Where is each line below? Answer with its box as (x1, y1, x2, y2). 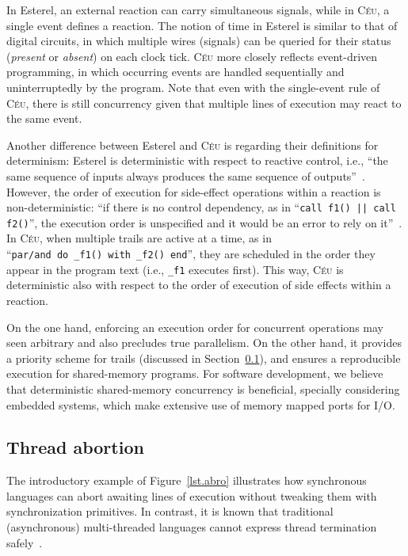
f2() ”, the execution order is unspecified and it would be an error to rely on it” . (6, 214, 402, 230)
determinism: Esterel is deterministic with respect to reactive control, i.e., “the (6, 152, 388, 169)
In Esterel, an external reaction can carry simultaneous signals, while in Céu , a (6, 2, 390, 17)
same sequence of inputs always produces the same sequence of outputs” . (6, 167, 365, 184)
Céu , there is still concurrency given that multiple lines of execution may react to (6, 94, 402, 111)
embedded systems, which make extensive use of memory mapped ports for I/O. (6, 396, 395, 413)
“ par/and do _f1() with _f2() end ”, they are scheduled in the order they (6, 246, 376, 262)
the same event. (6, 110, 82, 127)
